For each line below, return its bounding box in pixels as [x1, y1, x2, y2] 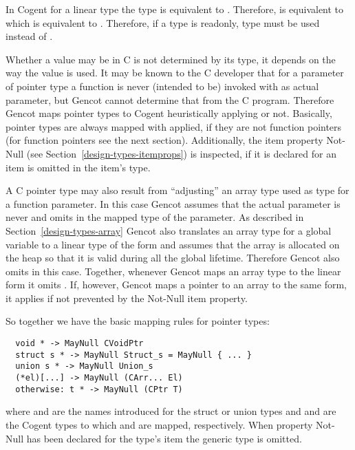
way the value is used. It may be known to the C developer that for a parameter [6, 65, 344, 80]
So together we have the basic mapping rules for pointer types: [6, 314, 270, 328]
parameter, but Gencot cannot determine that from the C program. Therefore [6, 92, 334, 107]
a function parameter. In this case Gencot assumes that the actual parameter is [6, 196, 341, 211]
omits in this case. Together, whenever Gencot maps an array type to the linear [6, 264, 341, 278]
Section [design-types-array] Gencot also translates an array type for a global [6, 223, 332, 237]
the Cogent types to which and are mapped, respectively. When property [6, 417, 313, 431]
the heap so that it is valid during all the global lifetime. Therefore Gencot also [6, 250, 340, 265]
